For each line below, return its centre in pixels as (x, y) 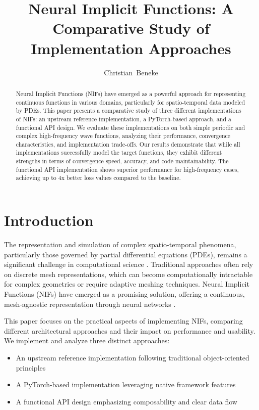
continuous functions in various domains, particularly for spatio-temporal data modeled (131, 102)
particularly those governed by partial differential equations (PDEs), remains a (126, 254)
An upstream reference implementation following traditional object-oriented (133, 357)
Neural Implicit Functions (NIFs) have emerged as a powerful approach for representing (131, 93)
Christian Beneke (131, 72)
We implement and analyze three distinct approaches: (87, 340)
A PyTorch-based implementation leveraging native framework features (126, 384)
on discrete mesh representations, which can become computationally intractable (128, 274)
